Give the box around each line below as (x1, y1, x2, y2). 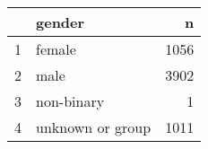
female (36, 39, 76, 59)
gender (36, 12, 85, 32)
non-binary (36, 91, 105, 111)
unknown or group (36, 117, 152, 137)
